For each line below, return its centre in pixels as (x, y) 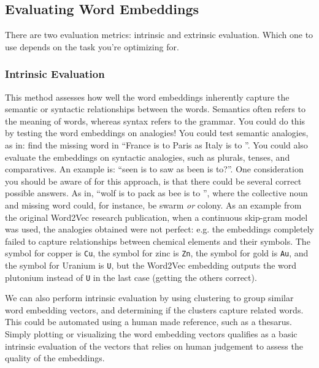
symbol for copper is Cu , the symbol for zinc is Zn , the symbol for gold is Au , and (157, 253)
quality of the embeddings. (55, 358)
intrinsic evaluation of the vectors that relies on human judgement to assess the (154, 346)
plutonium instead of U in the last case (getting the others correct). (131, 277)
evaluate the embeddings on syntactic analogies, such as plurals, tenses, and (148, 157)
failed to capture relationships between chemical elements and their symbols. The (158, 241)
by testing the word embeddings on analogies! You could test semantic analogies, (157, 133)
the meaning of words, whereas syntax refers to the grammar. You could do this (155, 121)
